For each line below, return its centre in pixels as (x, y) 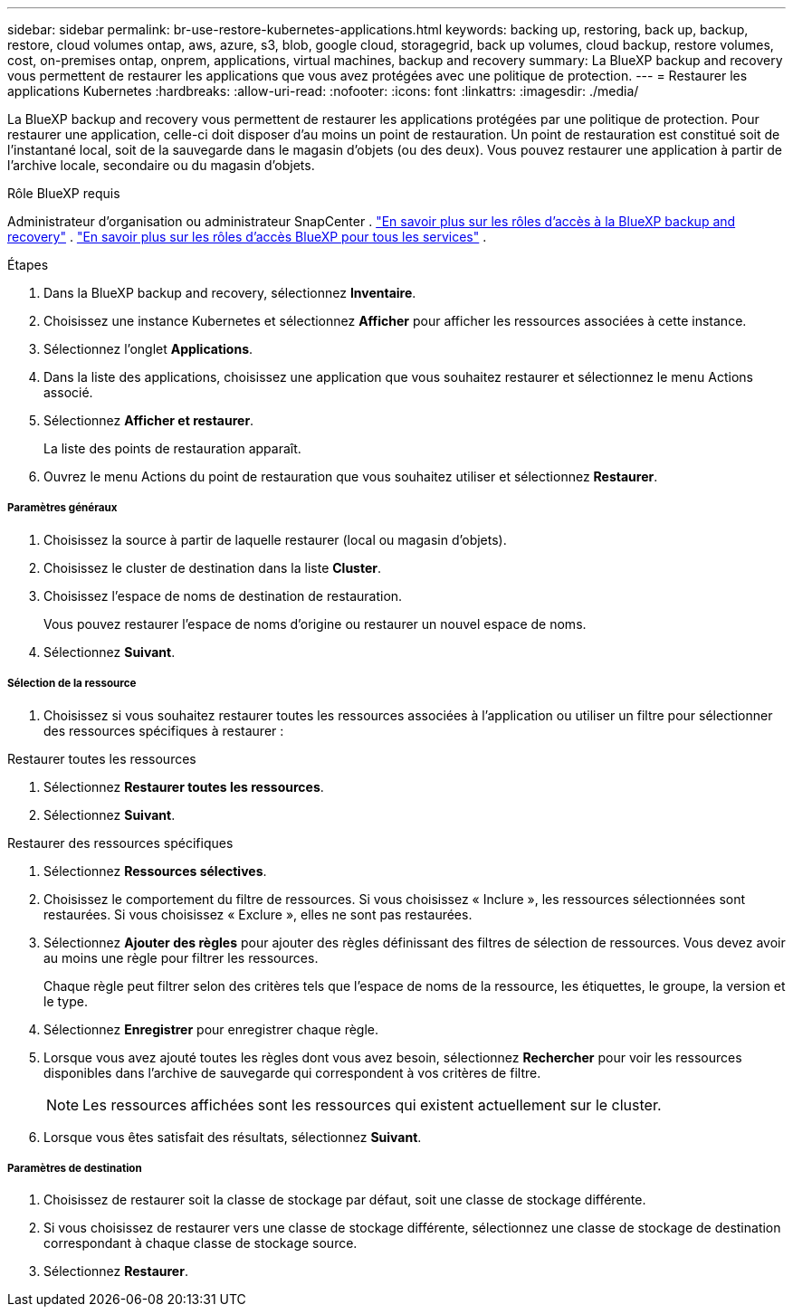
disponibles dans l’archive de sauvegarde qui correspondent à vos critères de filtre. (292, 1072)
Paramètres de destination (75, 1168)
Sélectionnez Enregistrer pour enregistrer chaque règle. (211, 1029)
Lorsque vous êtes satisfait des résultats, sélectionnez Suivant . (233, 1137)
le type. (66, 1001)
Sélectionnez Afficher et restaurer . (149, 420)
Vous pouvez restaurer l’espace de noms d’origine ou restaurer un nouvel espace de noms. (315, 624)
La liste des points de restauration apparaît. (172, 448)
